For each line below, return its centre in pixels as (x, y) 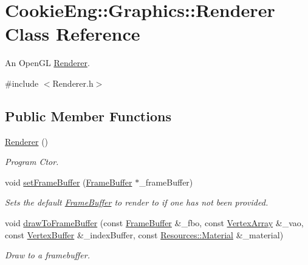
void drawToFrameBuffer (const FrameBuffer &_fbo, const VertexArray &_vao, (154, 223)
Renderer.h (73, 83)
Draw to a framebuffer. (47, 255)
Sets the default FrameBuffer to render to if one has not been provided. (137, 202)
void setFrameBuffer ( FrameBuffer (69, 182)
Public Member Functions (88, 116)
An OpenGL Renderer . (47, 63)
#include (22, 83)
